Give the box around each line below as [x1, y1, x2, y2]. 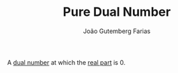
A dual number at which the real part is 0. [7, 58, 126, 66]
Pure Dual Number [63, 4, 171, 20]
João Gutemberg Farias [83, 27, 151, 35]
